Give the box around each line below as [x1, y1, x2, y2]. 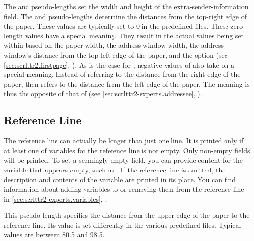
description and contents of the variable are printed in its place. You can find [4, 174, 236, 184]
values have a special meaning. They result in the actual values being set [25, 30, 244, 40]
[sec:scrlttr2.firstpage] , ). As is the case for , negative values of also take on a [4, 59, 234, 69]
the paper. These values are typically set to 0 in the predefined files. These [4, 21, 228, 31]
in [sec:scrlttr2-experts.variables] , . [4, 193, 107, 204]
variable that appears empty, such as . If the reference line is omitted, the [4, 164, 226, 174]
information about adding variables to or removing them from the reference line [4, 184, 244, 194]
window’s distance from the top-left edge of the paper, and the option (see [4, 49, 227, 60]
